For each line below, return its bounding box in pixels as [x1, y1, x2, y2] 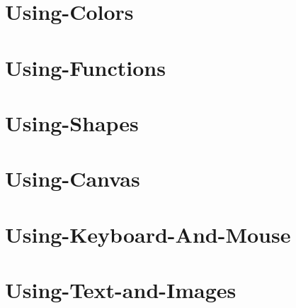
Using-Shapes [5, 108, 139, 137]
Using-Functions [5, 53, 166, 82]
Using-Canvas [5, 164, 140, 193]
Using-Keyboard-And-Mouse [5, 219, 291, 248]
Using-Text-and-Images [5, 275, 237, 304]
